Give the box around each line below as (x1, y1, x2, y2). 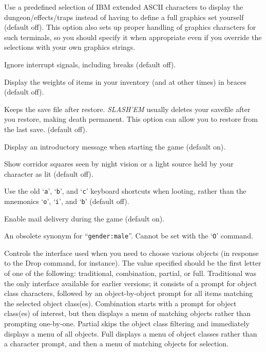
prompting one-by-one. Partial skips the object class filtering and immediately (4, 318, 250, 329)
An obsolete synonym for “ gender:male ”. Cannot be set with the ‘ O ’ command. (4, 230, 253, 241)
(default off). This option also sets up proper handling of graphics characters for (4, 22, 256, 32)
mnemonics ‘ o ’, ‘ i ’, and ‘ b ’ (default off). (4, 195, 129, 206)
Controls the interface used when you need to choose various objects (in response (4, 247, 259, 258)
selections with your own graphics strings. (4, 42, 136, 52)
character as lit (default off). (4, 168, 93, 179)
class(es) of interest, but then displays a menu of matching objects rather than (4, 308, 251, 319)
